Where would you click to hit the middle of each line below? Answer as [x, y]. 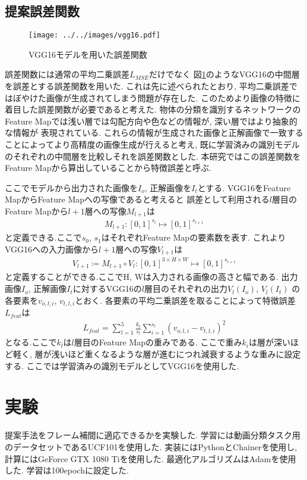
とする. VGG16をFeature [244, 187]
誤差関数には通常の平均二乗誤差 [67, 74]
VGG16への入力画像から [52, 249]
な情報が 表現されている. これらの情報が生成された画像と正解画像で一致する [154, 133]
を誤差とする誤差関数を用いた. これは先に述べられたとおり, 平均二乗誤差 [147, 86]
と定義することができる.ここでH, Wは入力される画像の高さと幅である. [142, 277]
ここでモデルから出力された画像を [71, 187]
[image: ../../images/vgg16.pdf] [94, 35]
